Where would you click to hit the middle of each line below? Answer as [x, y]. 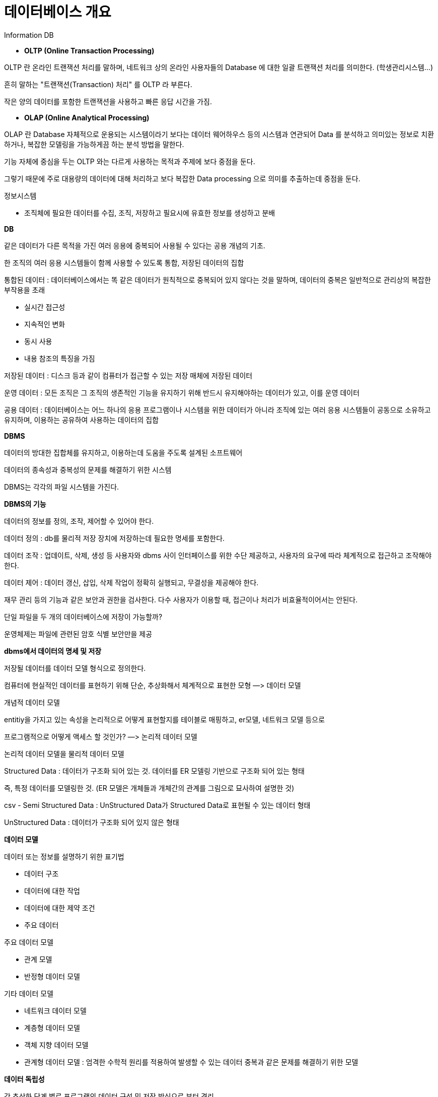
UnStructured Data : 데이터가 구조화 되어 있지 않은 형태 [92, 822]
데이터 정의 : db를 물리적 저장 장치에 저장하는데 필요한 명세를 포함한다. [115, 538]
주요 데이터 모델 [29, 942]
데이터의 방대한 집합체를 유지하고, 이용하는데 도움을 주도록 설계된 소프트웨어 [123, 452]
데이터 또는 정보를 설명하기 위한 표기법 [64, 856]
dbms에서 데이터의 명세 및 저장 [53, 651]
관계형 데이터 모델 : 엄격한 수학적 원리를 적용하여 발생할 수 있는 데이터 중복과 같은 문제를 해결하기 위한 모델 [191, 1062]
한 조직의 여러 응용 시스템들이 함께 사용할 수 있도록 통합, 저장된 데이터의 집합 [124, 262]
